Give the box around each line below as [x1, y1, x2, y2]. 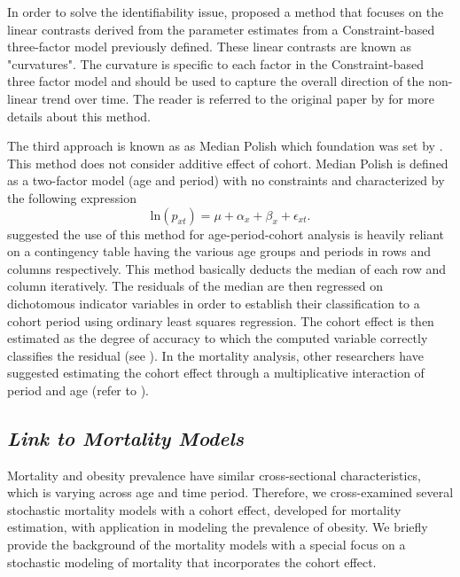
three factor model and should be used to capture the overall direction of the [7, 72, 425, 90]
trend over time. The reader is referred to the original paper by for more [41, 89, 435, 107]
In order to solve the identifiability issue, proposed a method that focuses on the [7, 3, 444, 20]
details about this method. [7, 106, 151, 125]
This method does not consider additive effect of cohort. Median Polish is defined [7, 153, 448, 172]
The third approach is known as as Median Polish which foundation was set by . [7, 136, 443, 155]
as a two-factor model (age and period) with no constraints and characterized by [7, 171, 445, 190]
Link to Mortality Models [7, 424, 244, 451]
